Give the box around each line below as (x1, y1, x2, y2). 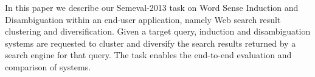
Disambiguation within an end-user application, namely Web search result (5, 13, 281, 25)
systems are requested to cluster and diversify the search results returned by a (5, 36, 296, 49)
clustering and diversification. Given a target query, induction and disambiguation (5, 25, 311, 38)
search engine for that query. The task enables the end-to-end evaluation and (5, 49, 292, 61)
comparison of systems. (5, 60, 91, 73)
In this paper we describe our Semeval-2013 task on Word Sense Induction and (5, 1, 299, 13)
